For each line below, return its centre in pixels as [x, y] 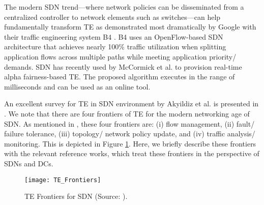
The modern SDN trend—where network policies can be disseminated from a [124, 7]
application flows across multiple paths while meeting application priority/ [120, 56]
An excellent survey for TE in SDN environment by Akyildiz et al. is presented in [131, 104]
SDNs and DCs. [29, 163]
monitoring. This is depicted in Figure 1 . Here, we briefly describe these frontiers [130, 143]
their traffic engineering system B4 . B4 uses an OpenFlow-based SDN [114, 36]
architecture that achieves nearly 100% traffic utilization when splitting [115, 47]
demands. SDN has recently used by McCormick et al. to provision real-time [123, 66]
